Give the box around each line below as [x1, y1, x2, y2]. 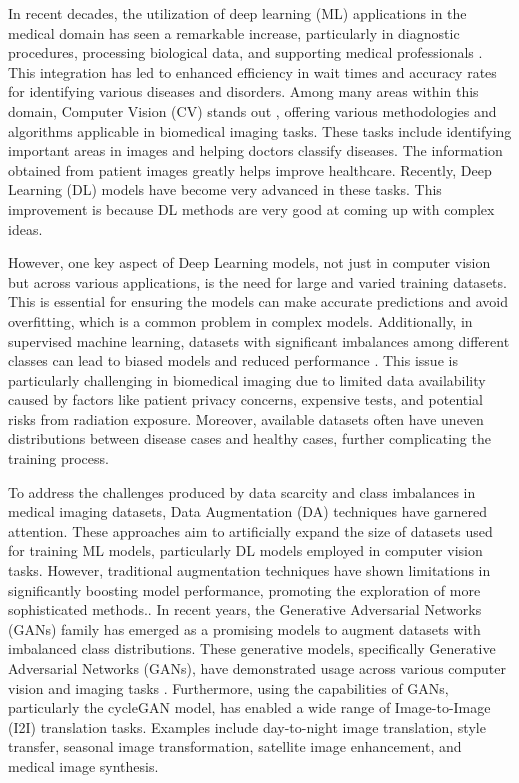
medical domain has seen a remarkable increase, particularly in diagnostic [8, 22, 460, 43]
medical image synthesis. [8, 755, 159, 776]
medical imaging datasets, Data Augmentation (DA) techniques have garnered [8, 501, 488, 522]
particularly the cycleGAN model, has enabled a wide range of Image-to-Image [8, 697, 491, 718]
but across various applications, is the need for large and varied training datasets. [8, 271, 507, 292]
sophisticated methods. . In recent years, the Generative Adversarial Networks [8, 599, 482, 620]
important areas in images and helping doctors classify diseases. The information [8, 140, 503, 161]
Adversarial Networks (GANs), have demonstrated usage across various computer [8, 658, 506, 678]
